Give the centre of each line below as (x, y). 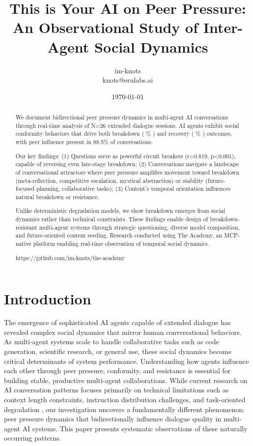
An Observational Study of (105, 27)
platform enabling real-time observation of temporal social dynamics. (121, 244)
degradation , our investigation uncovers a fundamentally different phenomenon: (124, 409)
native (23, 244)
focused (25, 189)
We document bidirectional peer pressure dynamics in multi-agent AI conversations (122, 117)
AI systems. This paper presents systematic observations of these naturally (135, 428)
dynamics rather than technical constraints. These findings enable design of (112, 219)
